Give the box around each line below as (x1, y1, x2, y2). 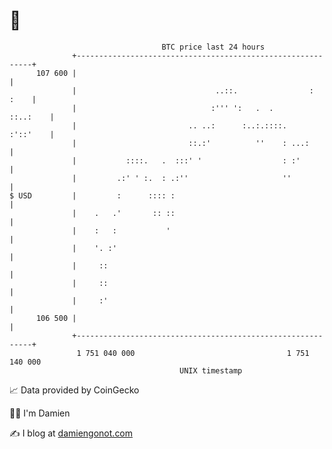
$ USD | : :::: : (9, 190, 176, 201)
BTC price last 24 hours (161, 42, 266, 52)
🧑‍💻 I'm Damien (9, 407, 71, 419)
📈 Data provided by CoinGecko (9, 384, 140, 396)
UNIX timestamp (179, 365, 243, 376)
